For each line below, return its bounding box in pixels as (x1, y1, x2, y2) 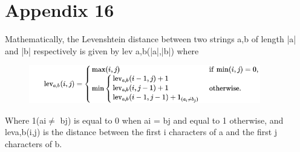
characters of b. (5, 138, 62, 150)
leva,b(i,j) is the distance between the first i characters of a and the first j (5, 125, 278, 138)
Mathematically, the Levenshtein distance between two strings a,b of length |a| (5, 33, 296, 45)
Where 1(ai (5, 113, 47, 126)
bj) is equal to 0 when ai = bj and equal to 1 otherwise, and (60, 113, 284, 126)
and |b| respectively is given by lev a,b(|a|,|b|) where (5, 44, 199, 57)
